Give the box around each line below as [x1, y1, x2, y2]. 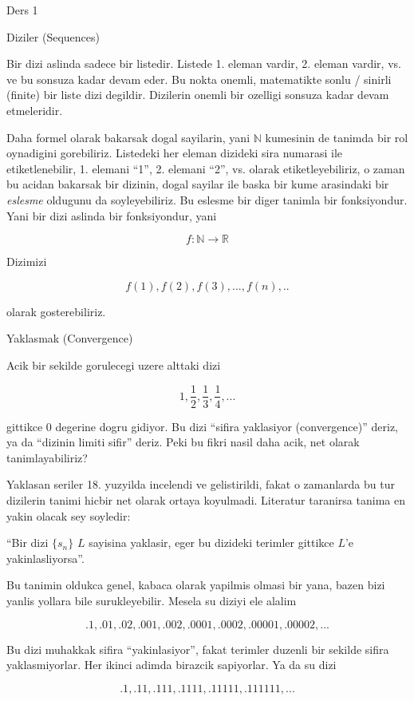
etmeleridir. [6, 101, 63, 118]
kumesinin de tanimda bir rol [265, 129, 408, 145]
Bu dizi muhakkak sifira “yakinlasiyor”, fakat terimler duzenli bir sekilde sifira [6, 640, 389, 657]
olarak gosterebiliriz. [6, 303, 106, 319]
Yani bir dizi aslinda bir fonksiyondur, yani [6, 207, 217, 224]
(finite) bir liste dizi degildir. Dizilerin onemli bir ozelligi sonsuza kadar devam [6, 86, 389, 103]
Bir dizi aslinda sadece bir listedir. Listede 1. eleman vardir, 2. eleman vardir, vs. [6, 55, 401, 72]
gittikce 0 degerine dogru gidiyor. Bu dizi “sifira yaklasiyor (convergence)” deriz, [6, 418, 399, 434]
